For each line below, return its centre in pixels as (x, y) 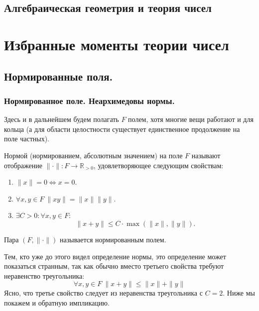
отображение (23, 165)
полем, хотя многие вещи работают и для (191, 119)
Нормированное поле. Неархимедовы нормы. (89, 100)
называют (206, 155)
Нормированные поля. (59, 76)
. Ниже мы (239, 293)
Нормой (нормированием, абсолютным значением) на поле (93, 155)
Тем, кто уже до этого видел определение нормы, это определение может (115, 256)
